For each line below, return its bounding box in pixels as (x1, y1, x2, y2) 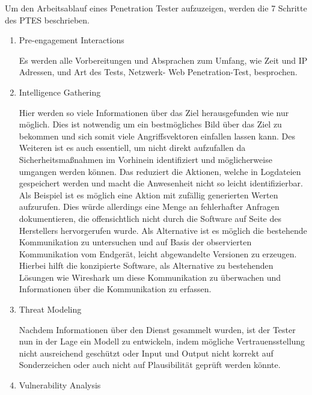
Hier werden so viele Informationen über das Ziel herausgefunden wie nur (19, 106, 289, 118)
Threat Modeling (19, 303, 82, 316)
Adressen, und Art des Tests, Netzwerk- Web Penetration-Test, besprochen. (19, 66, 298, 78)
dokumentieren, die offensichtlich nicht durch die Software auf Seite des (19, 212, 282, 224)
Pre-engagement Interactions (19, 34, 124, 46)
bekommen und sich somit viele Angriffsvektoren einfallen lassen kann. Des (19, 129, 296, 142)
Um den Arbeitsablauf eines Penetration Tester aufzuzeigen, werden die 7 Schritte (5, 2, 307, 14)
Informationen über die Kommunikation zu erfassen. (19, 283, 212, 295)
